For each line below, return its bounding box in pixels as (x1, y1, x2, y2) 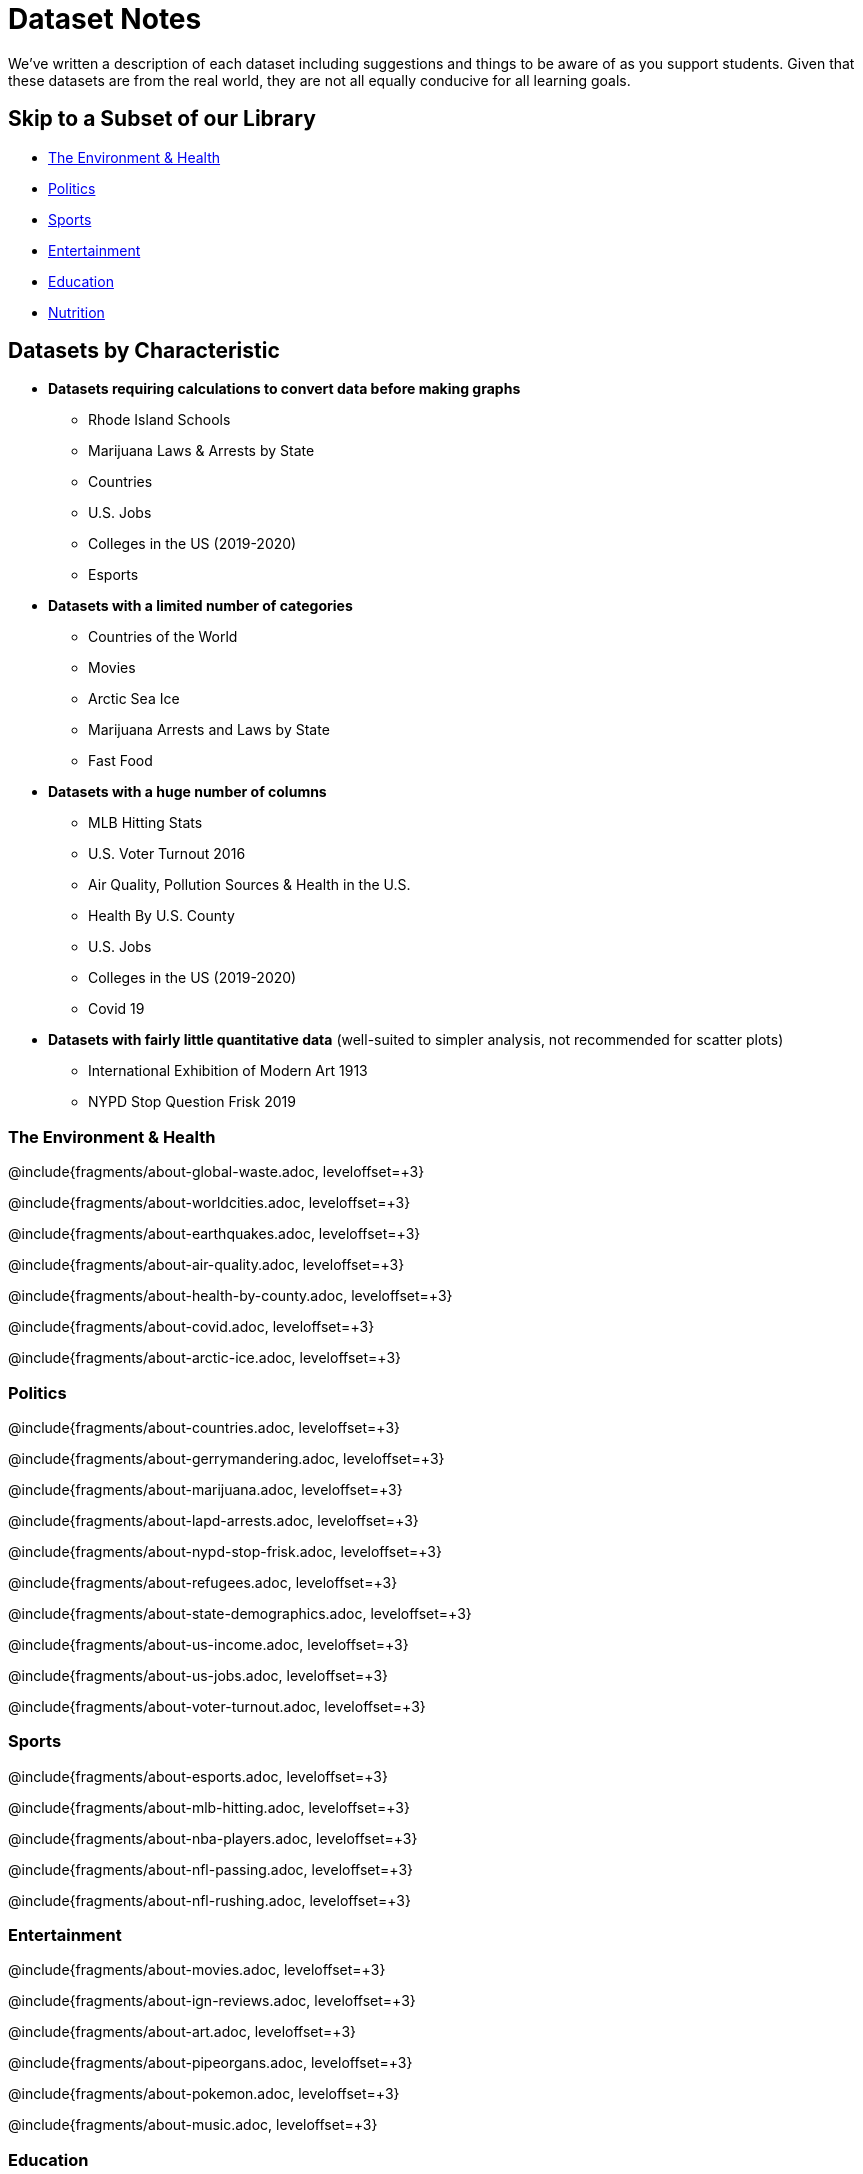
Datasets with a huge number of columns (48, 783, 327, 801)
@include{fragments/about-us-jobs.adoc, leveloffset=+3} (8, 1666, 389, 1684)
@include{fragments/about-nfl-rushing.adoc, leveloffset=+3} (8, 1891, 411, 1909)
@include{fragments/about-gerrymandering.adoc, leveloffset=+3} (8, 1449, 445, 1467)
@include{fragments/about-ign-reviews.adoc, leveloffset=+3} (8, 1992, 416, 2010)
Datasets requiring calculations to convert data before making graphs (48, 380, 521, 398)
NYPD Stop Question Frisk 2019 (88, 1093, 296, 1111)
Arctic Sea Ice (88, 690, 180, 708)
